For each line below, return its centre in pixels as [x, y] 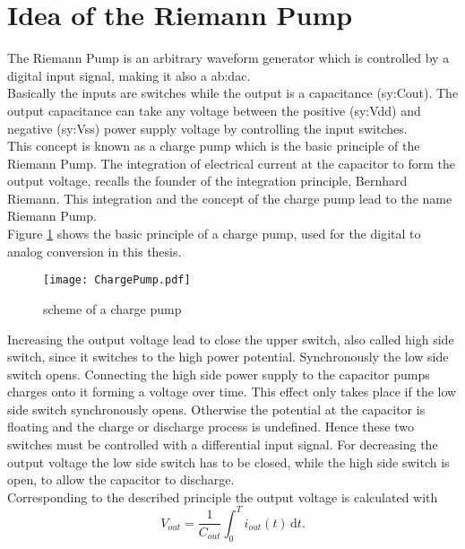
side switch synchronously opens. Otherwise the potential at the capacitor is [216, 409]
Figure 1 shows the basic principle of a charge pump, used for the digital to [214, 234]
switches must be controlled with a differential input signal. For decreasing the [223, 444]
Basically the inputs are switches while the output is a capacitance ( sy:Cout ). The [233, 93]
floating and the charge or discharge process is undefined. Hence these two [211, 427]
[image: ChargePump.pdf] [117, 280]
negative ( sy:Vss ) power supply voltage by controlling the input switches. [207, 128]
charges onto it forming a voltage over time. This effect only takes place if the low [232, 392]
